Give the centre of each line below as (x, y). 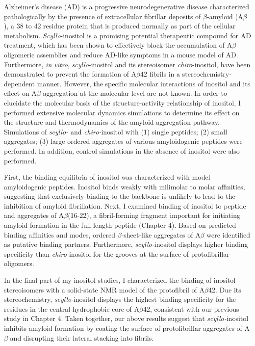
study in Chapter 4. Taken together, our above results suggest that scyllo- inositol (126, 318)
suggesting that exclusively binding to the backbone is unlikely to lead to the (120, 196)
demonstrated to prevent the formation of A (70, 74)
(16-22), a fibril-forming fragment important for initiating (154, 215)
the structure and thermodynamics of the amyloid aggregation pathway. (112, 122)
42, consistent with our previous (191, 308)
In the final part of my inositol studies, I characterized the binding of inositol (120, 280)
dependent (20, 83)
